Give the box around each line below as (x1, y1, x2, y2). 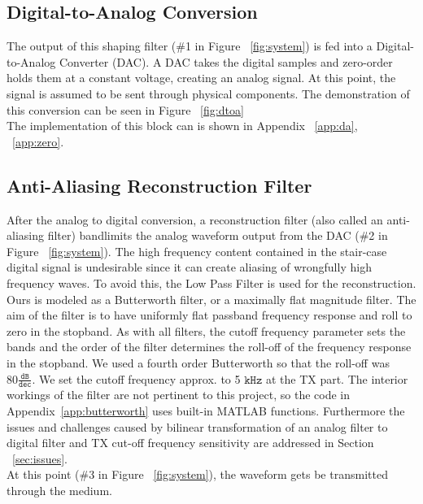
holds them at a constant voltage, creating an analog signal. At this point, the (7, 69, 396, 86)
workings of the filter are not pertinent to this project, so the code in (7, 386, 350, 403)
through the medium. (7, 481, 112, 498)
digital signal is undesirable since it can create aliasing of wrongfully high (7, 259, 372, 276)
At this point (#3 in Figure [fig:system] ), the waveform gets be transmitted (7, 466, 388, 483)
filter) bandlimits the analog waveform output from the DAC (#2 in (47, 227, 388, 244)
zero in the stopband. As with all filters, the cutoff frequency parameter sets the (7, 322, 406, 339)
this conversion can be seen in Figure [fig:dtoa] (7, 101, 244, 118)
